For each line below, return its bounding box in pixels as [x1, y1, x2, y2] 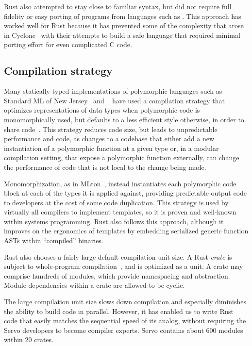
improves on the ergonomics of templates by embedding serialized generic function [4, 226, 249, 236]
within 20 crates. [4, 334, 54, 345]
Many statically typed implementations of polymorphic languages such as [4, 86, 222, 96]
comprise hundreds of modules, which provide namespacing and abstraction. [4, 270, 230, 280]
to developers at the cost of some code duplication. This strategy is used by [4, 197, 229, 207]
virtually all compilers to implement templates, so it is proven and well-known [4, 207, 236, 217]
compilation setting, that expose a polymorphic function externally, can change [4, 152, 239, 163]
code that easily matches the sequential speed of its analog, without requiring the [4, 315, 246, 326]
